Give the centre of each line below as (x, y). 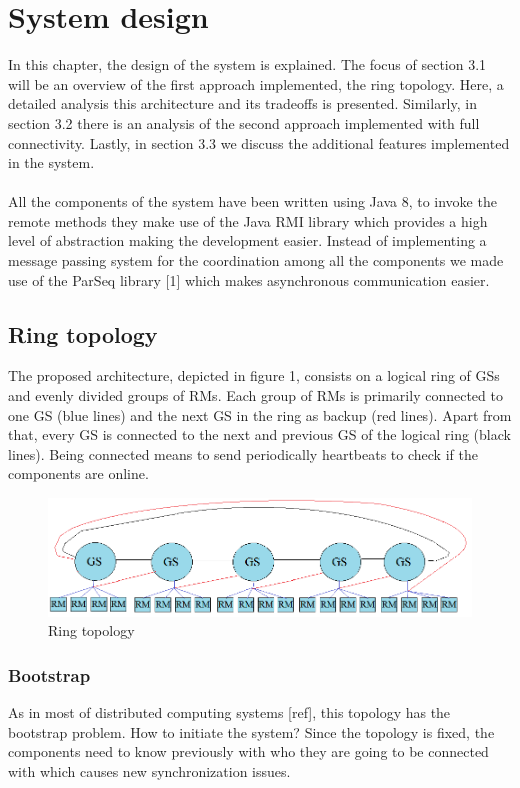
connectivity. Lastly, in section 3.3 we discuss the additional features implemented (259, 142)
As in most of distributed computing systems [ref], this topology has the (229, 711)
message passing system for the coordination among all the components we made (256, 260)
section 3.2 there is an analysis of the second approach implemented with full (244, 122)
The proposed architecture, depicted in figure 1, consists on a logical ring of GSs (254, 375)
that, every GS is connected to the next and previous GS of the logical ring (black (259, 434)
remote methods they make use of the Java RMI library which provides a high (248, 220)
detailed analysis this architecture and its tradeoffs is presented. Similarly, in (242, 103)
